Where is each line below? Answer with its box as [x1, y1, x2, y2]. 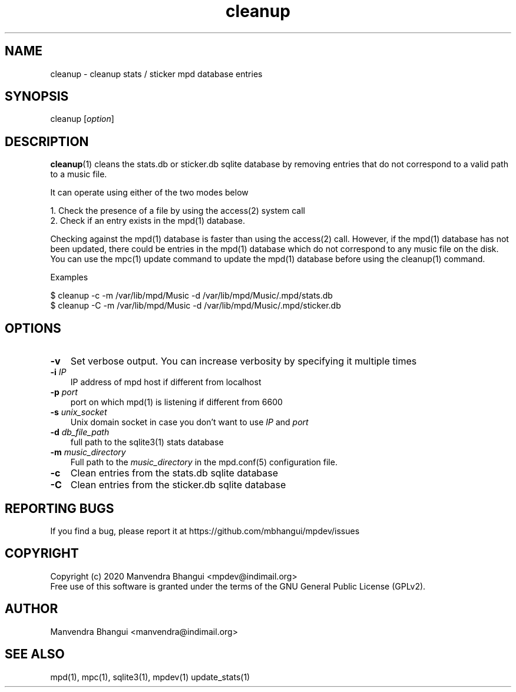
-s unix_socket [50, 407, 107, 418]
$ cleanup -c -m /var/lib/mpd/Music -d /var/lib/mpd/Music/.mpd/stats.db [50, 290, 333, 301]
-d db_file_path [50, 427, 110, 438]
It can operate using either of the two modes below [50, 187, 249, 198]
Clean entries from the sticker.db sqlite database [70, 479, 286, 491]
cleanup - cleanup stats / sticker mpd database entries [50, 68, 263, 79]
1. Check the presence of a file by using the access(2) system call [50, 206, 306, 216]
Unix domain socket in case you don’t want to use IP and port [70, 417, 309, 428]
